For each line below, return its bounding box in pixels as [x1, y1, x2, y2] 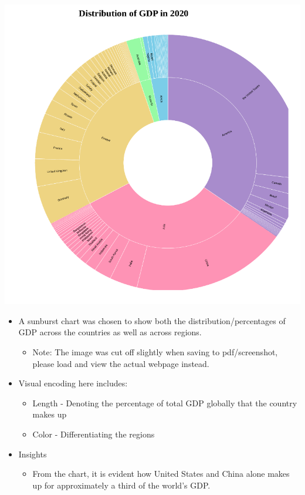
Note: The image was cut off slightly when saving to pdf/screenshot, [32, 346, 278, 358]
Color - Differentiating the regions [32, 428, 155, 440]
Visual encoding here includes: [18, 377, 128, 389]
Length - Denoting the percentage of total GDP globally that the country [32, 396, 297, 409]
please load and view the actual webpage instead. [32, 357, 209, 369]
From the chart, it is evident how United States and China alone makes [32, 467, 290, 480]
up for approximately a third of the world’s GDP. [32, 479, 211, 491]
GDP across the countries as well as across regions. [18, 326, 202, 338]
